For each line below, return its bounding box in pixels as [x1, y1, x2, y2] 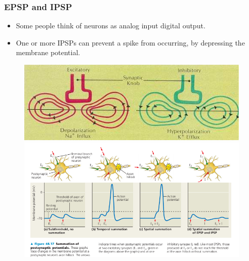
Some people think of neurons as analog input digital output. [16, 20, 205, 31]
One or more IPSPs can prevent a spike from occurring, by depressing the [16, 37, 245, 48]
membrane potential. [16, 47, 80, 58]
